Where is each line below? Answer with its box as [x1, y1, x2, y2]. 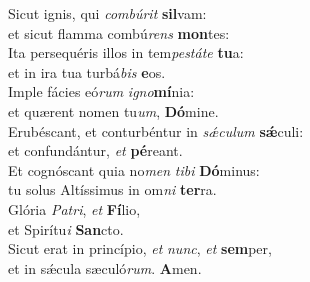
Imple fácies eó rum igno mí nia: [8, 81, 195, 102]
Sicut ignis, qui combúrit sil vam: [8, 3, 207, 23]
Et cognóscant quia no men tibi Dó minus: [8, 159, 260, 180]
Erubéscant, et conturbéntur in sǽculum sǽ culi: [8, 120, 304, 141]
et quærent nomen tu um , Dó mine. [8, 100, 219, 121]
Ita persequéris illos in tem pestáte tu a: [8, 42, 244, 63]
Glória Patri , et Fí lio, [8, 198, 141, 219]
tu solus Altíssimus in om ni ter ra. [8, 179, 217, 200]
